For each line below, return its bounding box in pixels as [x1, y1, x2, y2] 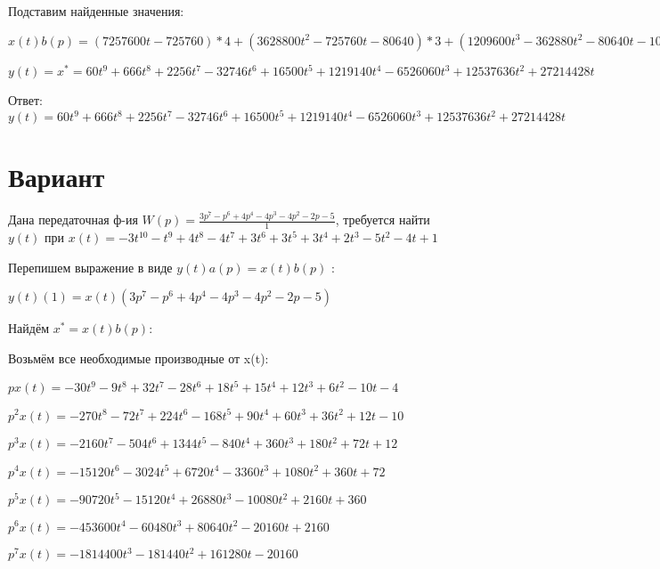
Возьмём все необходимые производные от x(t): [8, 348, 269, 367]
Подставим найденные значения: [8, 2, 184, 20]
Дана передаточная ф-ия [8, 210, 138, 229]
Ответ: [8, 91, 43, 110]
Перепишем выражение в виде [8, 257, 173, 276]
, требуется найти [335, 210, 430, 229]
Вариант [8, 159, 105, 195]
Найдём [8, 319, 50, 337]
